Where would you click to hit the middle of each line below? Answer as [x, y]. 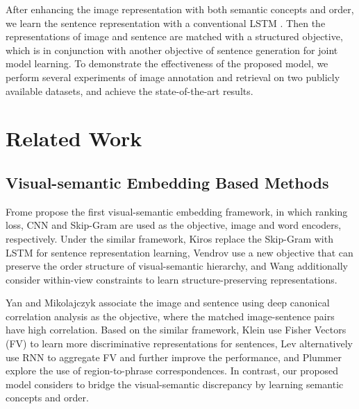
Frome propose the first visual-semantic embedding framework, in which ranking [177, 211]
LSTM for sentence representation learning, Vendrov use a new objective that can [179, 252]
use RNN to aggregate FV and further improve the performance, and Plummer [174, 357]
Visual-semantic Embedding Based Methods [167, 182]
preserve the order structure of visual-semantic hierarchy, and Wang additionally [177, 266]
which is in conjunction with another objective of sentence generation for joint [172, 50]
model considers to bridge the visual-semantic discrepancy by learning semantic [175, 384]
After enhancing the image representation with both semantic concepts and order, [180, 9]
